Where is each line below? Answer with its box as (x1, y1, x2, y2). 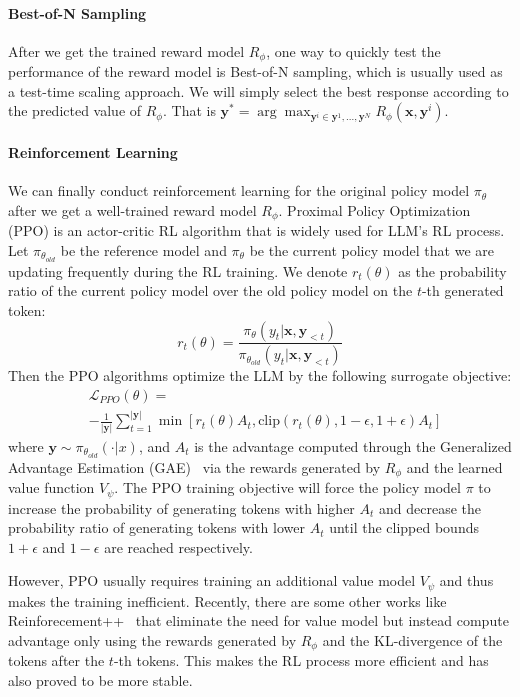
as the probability (398, 260, 507, 281)
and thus (439, 570, 494, 591)
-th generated (421, 280, 504, 301)
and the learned (406, 456, 503, 477)
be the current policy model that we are (249, 239, 494, 260)
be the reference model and (60, 239, 227, 260)
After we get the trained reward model (8, 40, 245, 61)
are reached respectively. (104, 536, 253, 557)
